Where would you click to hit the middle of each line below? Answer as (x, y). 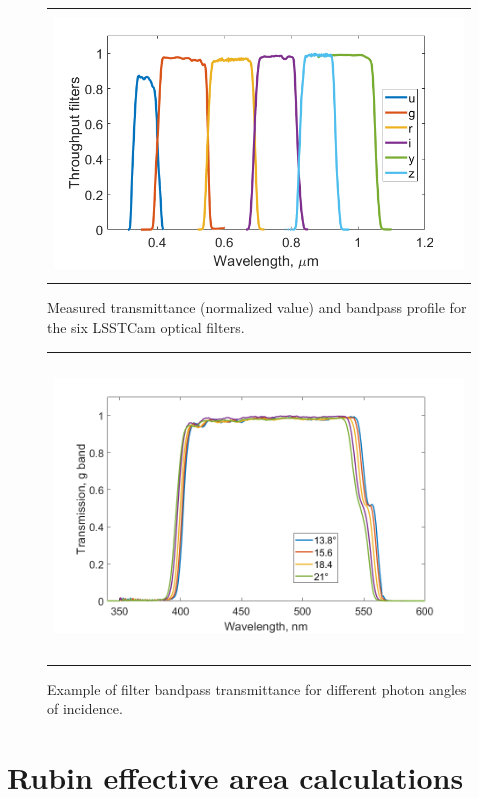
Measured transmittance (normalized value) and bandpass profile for (257, 307)
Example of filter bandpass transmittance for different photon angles (257, 688)
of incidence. (85, 708)
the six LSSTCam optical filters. (146, 327)
